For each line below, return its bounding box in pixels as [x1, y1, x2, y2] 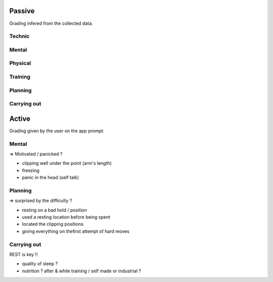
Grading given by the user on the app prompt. [9, 127, 105, 134]
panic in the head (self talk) [22, 174, 79, 181]
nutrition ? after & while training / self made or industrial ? [22, 268, 142, 274]
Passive [9, 7, 35, 15]
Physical [9, 60, 31, 67]
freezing [22, 167, 40, 173]
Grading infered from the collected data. [9, 20, 93, 26]
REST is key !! [9, 251, 38, 257]
